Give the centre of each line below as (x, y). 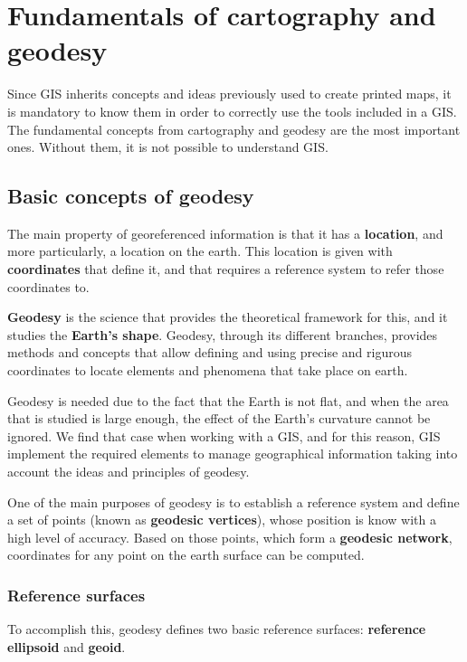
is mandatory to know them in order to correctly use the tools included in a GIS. (232, 111)
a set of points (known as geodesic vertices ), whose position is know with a (222, 520)
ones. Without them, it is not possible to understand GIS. (168, 147)
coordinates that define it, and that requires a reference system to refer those (226, 269)
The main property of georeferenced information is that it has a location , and (225, 233)
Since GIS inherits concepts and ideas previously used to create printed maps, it (229, 94)
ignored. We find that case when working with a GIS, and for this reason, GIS (224, 435)
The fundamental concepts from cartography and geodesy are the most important (234, 129)
